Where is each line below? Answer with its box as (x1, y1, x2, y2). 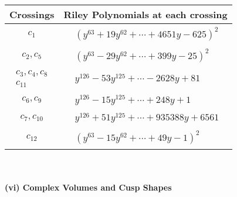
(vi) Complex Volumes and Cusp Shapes (5, 181, 172, 193)
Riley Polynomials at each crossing (63, 8, 228, 21)
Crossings (9, 8, 55, 21)
